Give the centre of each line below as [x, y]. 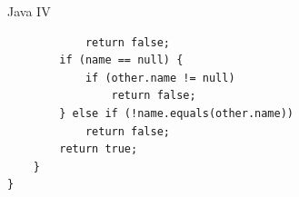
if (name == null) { [121, 60]
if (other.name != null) [160, 78]
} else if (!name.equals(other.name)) [176, 113]
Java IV [29, 11]
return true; [99, 149]
